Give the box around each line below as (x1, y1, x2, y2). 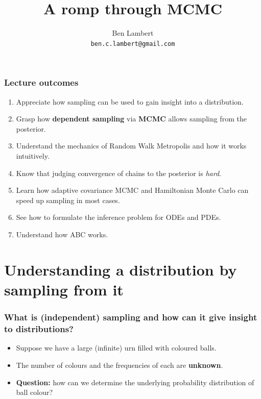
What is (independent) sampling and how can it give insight (4, 311, 257, 323)
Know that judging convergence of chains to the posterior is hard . (16, 167, 221, 178)
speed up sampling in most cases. (16, 194, 120, 205)
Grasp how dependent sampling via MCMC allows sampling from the (16, 113, 247, 124)
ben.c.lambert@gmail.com (90, 40, 175, 47)
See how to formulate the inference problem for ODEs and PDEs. (16, 212, 221, 222)
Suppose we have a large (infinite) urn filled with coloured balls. (16, 342, 217, 353)
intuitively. (16, 151, 50, 161)
